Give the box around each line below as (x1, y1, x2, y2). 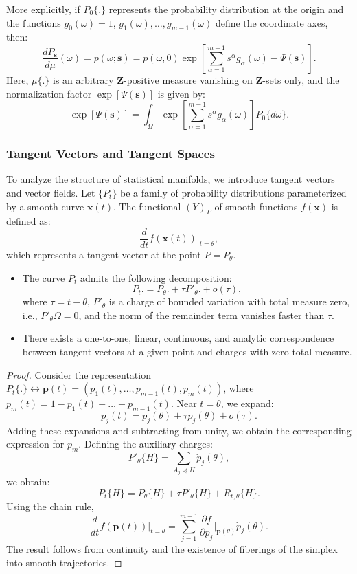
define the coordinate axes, (215, 15, 328, 30)
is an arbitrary (53, 72, 114, 87)
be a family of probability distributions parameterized (120, 185, 347, 199)
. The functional (113, 199, 181, 213)
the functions (6, 15, 61, 30)
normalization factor (6, 86, 92, 100)
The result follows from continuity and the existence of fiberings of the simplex (6, 541, 338, 555)
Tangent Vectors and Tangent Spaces (6, 145, 215, 162)
